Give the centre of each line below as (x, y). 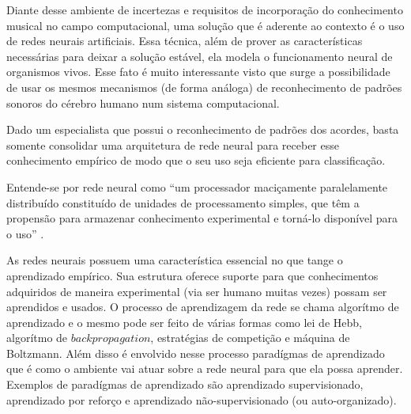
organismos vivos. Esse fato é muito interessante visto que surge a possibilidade (198, 72)
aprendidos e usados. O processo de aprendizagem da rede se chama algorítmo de (203, 307)
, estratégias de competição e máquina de (250, 338)
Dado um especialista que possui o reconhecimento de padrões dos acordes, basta (203, 129)
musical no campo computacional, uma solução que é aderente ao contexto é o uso (205, 25)
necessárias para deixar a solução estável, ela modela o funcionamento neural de (200, 56)
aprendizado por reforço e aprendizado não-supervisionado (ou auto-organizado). (202, 399)
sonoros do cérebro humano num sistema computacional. (143, 103)
